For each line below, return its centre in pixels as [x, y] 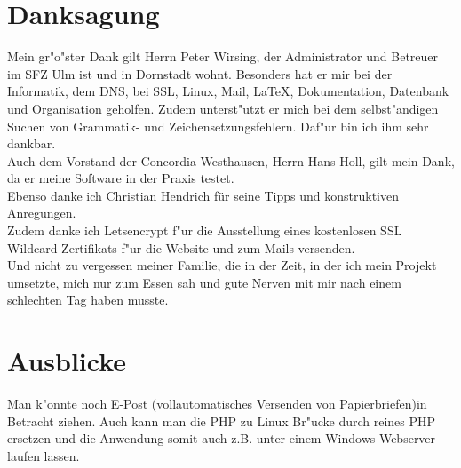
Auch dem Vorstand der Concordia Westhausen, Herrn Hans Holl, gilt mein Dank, [231, 160]
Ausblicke [67, 361]
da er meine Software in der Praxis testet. [121, 178]
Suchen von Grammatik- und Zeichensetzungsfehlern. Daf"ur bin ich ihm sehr [218, 126]
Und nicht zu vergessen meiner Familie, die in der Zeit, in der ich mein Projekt [222, 265]
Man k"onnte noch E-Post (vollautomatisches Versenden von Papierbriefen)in [217, 404]
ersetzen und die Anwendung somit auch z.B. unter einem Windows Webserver [222, 438]
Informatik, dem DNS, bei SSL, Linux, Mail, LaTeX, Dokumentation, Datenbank [228, 91]
